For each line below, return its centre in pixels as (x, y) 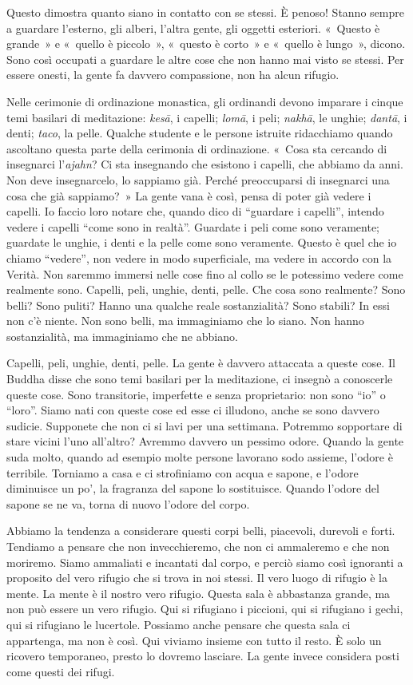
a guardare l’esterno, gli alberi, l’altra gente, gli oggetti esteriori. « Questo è (193, 28)
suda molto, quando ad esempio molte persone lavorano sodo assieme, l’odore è (200, 457)
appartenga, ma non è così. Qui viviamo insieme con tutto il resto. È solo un (194, 640)
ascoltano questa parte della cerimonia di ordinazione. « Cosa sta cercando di (197, 148)
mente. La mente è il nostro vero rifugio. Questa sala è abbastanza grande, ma (199, 593)
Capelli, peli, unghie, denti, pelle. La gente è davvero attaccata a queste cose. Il (201, 363)
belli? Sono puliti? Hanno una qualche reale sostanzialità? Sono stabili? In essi (198, 305)
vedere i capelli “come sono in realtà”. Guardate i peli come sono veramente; (193, 226)
